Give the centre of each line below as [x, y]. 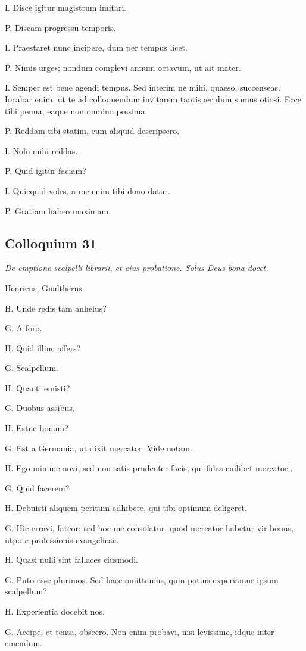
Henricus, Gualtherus [43, 287]
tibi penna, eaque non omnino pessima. [76, 110]
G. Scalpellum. [32, 368]
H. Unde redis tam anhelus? [56, 308]
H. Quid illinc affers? [43, 348]
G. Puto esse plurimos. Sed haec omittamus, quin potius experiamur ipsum [142, 579]
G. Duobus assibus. [40, 408]
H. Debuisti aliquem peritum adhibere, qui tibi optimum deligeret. [126, 508]
